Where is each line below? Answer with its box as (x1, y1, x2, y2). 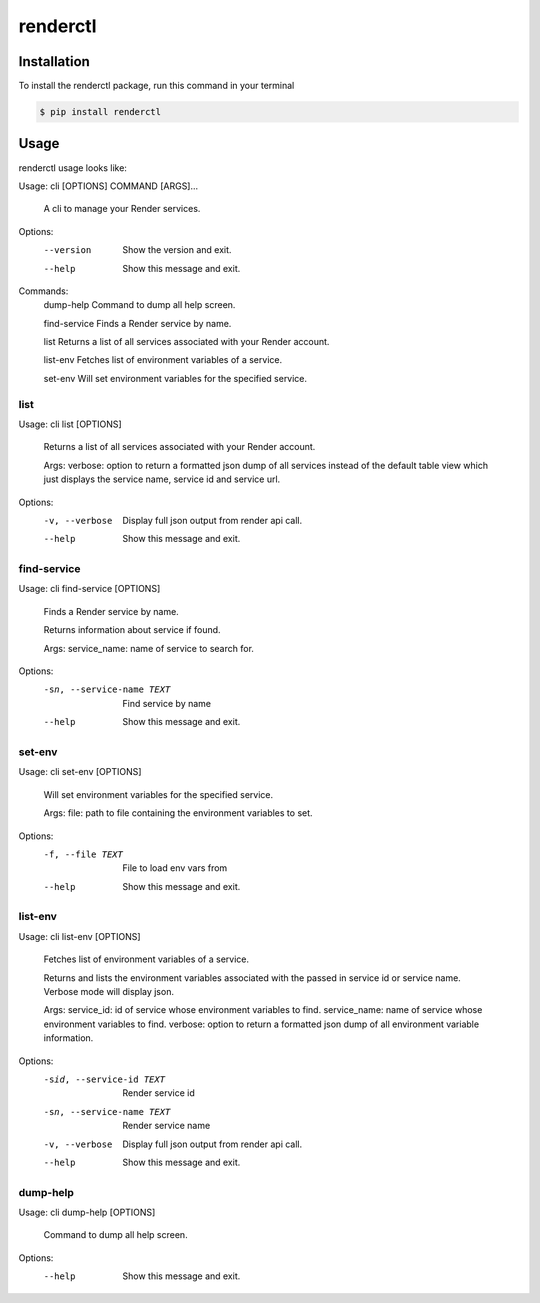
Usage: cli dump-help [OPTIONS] (18, 1206, 156, 1219)
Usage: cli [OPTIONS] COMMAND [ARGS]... (18, 180, 199, 192)
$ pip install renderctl (39, 106, 162, 118)
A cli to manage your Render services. (43, 203, 201, 215)
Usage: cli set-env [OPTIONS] (18, 766, 142, 778)
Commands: (18, 285, 69, 297)
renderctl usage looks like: (18, 161, 127, 174)
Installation (18, 53, 90, 70)
